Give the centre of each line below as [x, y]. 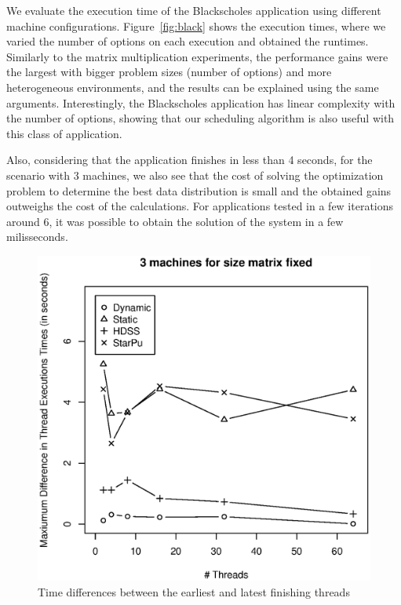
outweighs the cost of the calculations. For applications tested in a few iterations [200, 206]
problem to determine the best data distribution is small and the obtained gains [199, 190]
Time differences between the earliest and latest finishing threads [194, 591]
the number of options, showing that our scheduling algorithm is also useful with [200, 118]
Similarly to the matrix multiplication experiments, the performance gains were [197, 56]
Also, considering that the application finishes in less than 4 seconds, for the [190, 160]
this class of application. [64, 133]
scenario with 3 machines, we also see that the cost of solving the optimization [195, 175]
